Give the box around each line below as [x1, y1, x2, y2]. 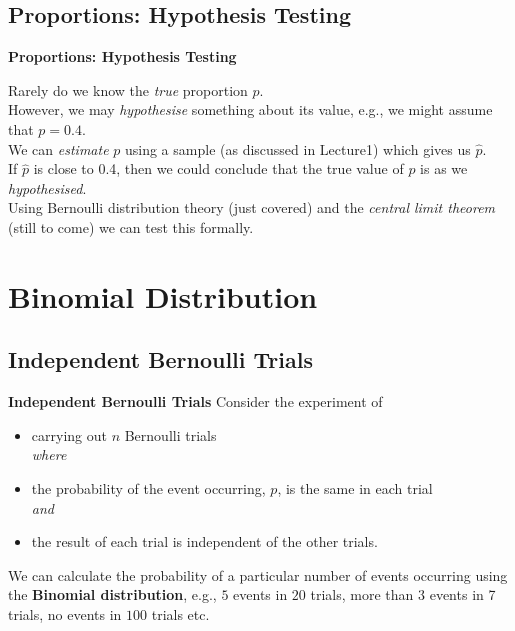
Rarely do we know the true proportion [8, 79, 248, 100]
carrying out [31, 424, 107, 445]
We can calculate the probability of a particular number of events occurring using [8, 564, 508, 585]
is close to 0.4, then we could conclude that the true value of [33, 158, 404, 179]
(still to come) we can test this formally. [8, 216, 254, 237]
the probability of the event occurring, [31, 477, 266, 498]
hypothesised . [8, 177, 87, 198]
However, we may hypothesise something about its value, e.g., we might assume [8, 99, 493, 120]
